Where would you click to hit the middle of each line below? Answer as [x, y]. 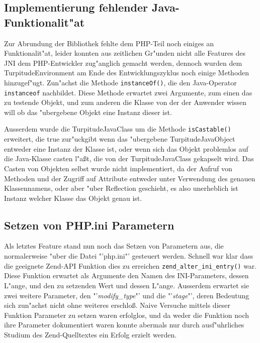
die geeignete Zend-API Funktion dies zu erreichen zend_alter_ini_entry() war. [131, 265]
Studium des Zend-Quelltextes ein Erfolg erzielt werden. [91, 334]
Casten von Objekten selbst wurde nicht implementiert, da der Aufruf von [118, 168]
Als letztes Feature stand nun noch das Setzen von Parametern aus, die [114, 246]
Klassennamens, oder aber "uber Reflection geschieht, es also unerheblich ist [121, 188]
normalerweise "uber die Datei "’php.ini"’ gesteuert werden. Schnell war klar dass [129, 256]
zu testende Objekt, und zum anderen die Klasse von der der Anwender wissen [125, 102]
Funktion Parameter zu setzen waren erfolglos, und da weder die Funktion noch [127, 315]
